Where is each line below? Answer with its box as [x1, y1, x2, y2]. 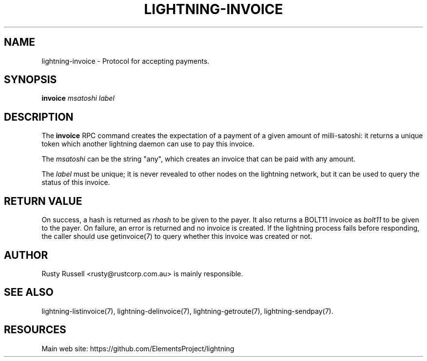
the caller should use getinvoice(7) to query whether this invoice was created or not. [41, 232, 312, 241]
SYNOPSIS [4, 73, 57, 86]
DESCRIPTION [4, 110, 74, 123]
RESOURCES [4, 324, 66, 336]
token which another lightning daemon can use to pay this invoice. [41, 140, 254, 148]
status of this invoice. [41, 178, 110, 187]
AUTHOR [4, 249, 48, 261]
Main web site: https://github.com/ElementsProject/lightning [41, 344, 234, 353]
